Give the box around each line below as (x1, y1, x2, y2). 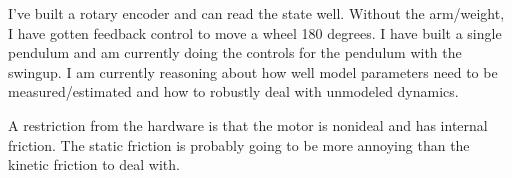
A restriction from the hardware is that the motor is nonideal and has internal (8, 114, 488, 135)
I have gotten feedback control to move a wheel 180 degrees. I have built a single (8, 22, 502, 43)
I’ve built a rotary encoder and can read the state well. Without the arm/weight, (8, 3, 505, 23)
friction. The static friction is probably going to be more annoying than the (8, 134, 470, 155)
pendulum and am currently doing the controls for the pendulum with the (8, 42, 462, 63)
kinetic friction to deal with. (8, 154, 180, 175)
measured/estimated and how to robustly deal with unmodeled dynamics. (8, 81, 459, 102)
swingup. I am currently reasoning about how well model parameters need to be (8, 61, 498, 82)
